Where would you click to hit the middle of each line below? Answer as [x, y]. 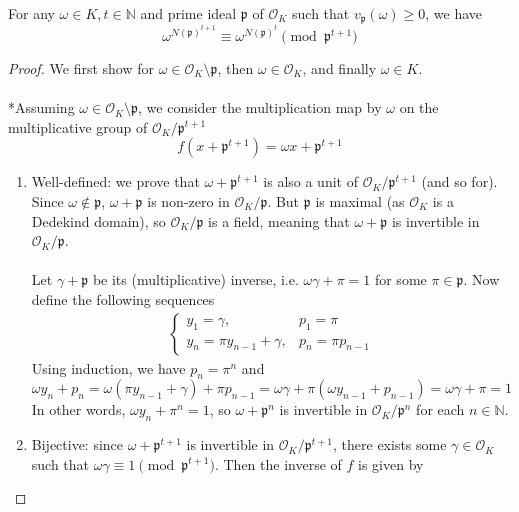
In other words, [78, 409]
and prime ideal [188, 13]
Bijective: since [77, 444]
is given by [391, 463]
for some [400, 279]
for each [440, 409]
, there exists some [390, 444]
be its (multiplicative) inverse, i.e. [195, 279]
